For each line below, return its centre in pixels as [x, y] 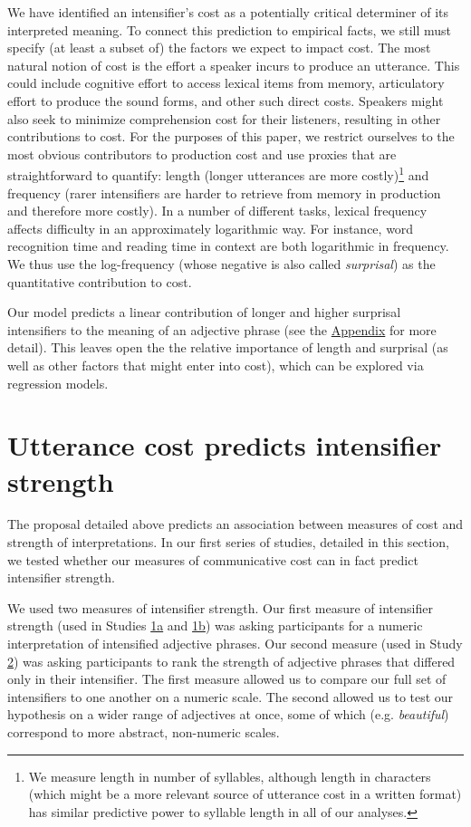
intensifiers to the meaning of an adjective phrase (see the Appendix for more [222, 329]
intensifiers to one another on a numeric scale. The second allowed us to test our [231, 696]
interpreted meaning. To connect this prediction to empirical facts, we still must [230, 29]
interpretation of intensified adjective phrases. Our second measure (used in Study [235, 643]
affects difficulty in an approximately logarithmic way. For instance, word [211, 228]
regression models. [58, 383]
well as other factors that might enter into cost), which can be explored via [216, 365]
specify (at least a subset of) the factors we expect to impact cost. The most [219, 48]
